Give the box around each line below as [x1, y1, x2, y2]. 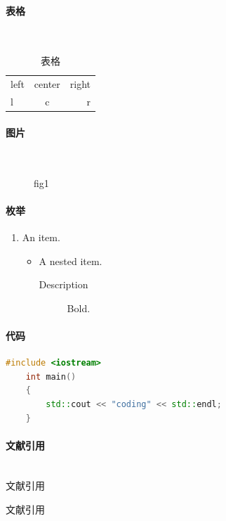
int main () [25, 371, 77, 382]
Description [39, 277, 88, 292]
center [34, 77, 60, 91]
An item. [22, 229, 60, 244]
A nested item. [39, 253, 102, 268]
